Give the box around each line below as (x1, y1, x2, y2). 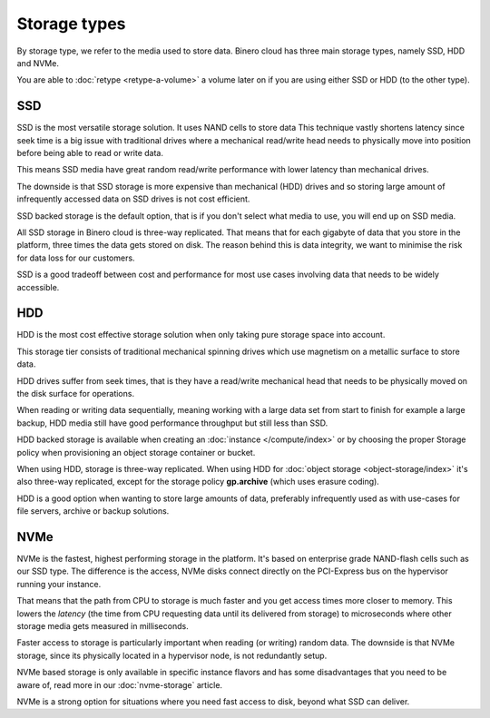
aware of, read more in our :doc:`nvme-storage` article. (16, 679, 222, 690)
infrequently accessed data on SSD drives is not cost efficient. (16, 193, 250, 204)
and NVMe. (16, 57, 59, 68)
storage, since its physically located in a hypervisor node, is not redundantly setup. (16, 650, 328, 661)
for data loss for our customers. (16, 252, 135, 263)
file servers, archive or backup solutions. (16, 506, 170, 516)
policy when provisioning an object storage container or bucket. (16, 447, 256, 457)
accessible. (16, 281, 60, 292)
